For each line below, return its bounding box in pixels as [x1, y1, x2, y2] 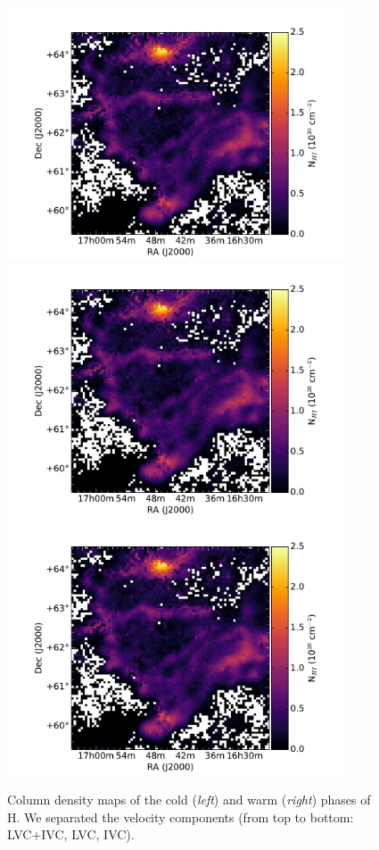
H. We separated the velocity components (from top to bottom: [7, 807, 354, 826]
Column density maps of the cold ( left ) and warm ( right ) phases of [7, 790, 371, 809]
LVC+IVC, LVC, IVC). [7, 825, 135, 844]
